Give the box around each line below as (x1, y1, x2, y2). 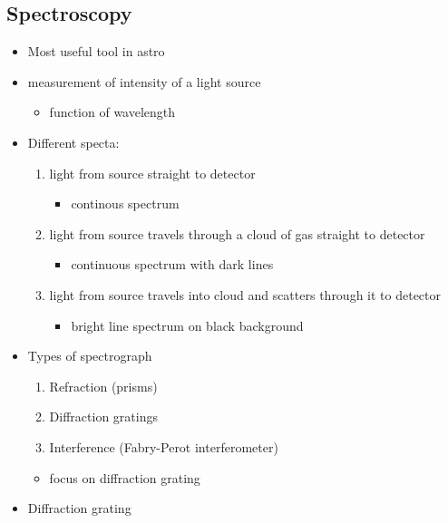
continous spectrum (71, 194, 180, 213)
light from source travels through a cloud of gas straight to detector (49, 224, 425, 243)
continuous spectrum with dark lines (71, 255, 274, 274)
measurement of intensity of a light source (27, 72, 261, 91)
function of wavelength (49, 102, 176, 121)
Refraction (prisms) (49, 376, 158, 395)
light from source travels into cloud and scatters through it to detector (49, 285, 442, 304)
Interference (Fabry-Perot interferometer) (49, 437, 278, 456)
